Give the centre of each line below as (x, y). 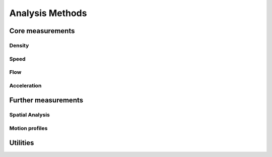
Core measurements (42, 31)
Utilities (22, 143)
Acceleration (25, 85)
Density (19, 45)
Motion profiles (28, 128)
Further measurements (46, 100)
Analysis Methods (48, 13)
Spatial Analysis (30, 115)
